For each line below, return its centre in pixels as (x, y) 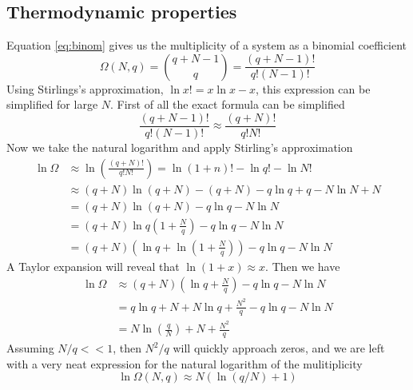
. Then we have (303, 266)
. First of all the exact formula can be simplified (228, 104)
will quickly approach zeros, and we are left (279, 348)
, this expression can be (313, 88)
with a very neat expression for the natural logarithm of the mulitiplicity (185, 363)
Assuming (30, 348)
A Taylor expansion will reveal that (93, 266)
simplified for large (52, 104)
